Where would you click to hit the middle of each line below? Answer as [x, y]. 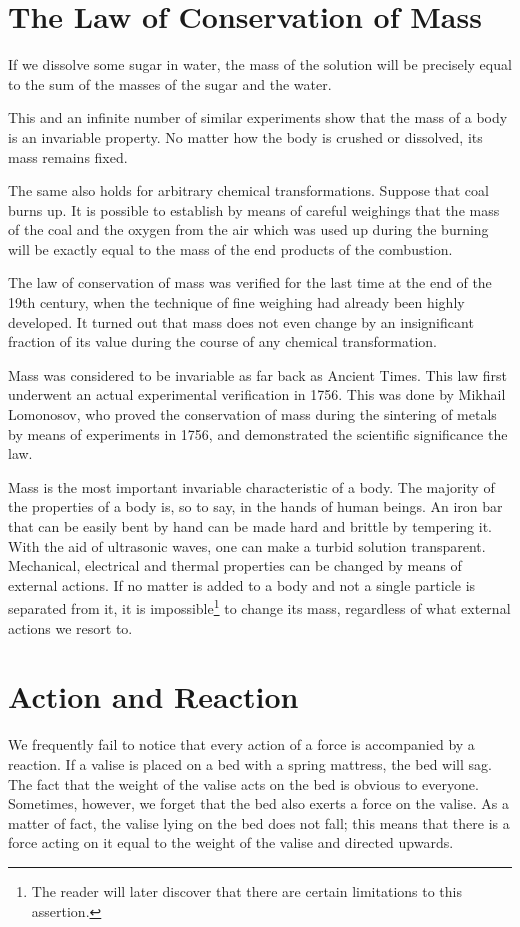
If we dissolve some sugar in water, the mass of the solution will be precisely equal [260, 64]
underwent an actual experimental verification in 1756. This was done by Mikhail [257, 394]
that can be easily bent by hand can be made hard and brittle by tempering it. [250, 526]
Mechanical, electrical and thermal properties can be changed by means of [235, 565]
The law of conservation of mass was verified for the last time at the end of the [250, 282]
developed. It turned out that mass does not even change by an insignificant [241, 321]
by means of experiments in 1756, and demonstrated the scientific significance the [258, 433]
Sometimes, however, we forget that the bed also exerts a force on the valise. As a [258, 803]
